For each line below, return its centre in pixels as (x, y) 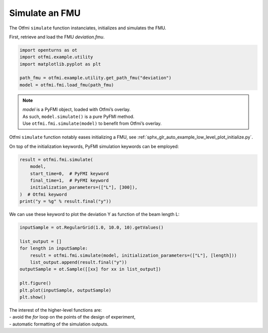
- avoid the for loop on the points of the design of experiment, (72, 317)
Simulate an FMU (45, 13)
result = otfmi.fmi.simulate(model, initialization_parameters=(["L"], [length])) (134, 255)
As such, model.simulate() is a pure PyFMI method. (78, 116)
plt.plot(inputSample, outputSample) (66, 290)
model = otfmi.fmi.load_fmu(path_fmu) (67, 85)
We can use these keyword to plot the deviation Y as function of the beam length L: (94, 215)
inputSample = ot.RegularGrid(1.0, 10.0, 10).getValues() (92, 227)
